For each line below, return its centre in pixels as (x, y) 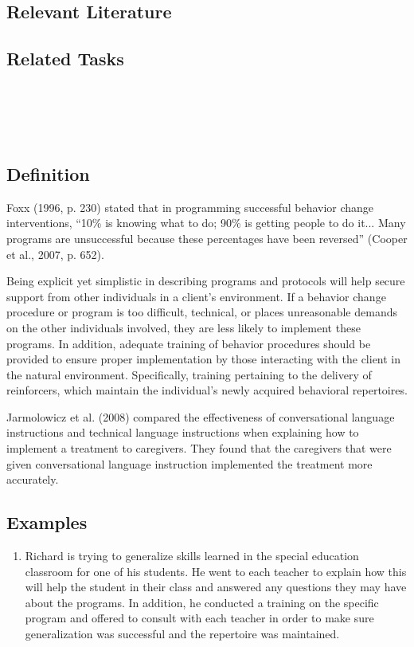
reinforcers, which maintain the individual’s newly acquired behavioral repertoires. (207, 390)
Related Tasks (65, 59)
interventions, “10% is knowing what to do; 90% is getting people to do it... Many (206, 223)
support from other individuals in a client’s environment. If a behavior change (196, 296)
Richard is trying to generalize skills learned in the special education (192, 556)
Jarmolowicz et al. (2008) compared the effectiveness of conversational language (201, 416)
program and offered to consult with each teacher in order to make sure (199, 618)
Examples (47, 522)
